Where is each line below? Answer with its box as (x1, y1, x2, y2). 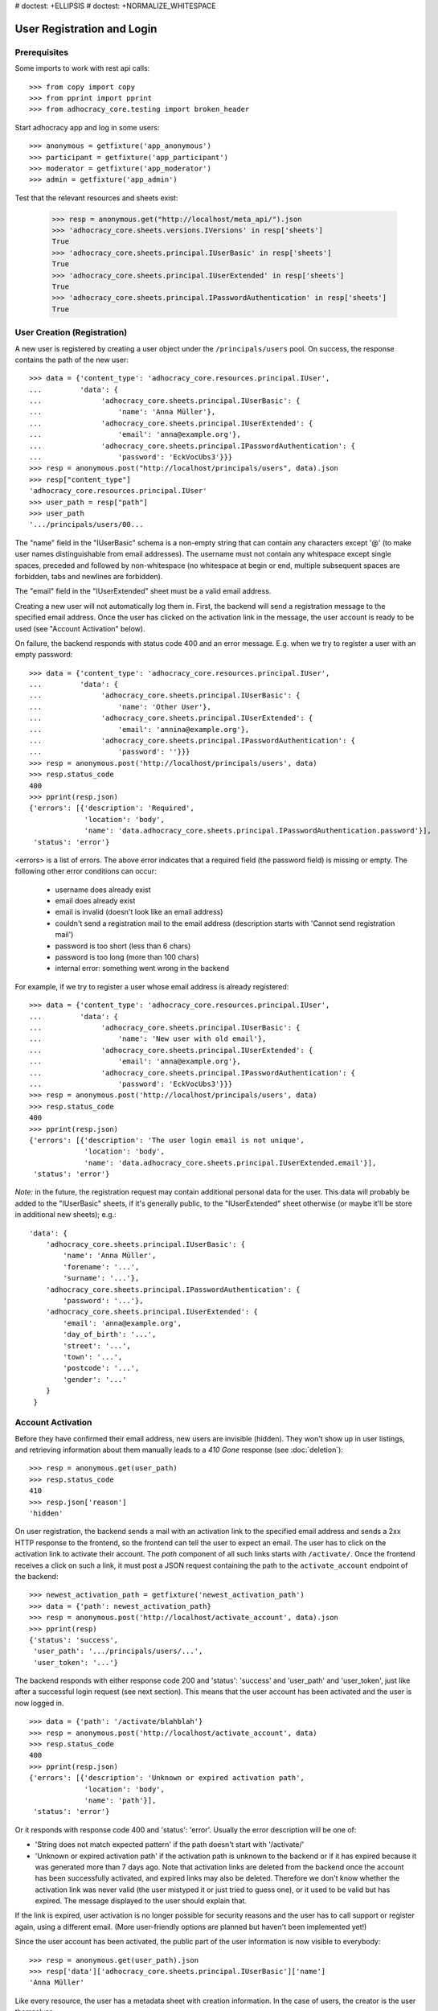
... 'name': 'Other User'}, (29, 702, 212, 711)
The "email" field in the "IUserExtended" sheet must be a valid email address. (14, 586, 272, 596)
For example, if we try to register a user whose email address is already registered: (14, 981, 289, 991)
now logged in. (14, 1698, 64, 1708)
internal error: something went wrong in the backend (55, 964, 230, 973)
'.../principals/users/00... (29, 520, 144, 529)
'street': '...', (63, 1341, 132, 1351)
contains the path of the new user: (14, 355, 129, 364)
